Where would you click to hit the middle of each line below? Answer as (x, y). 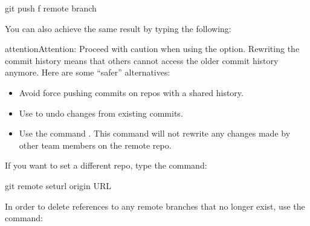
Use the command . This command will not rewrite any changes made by (155, 133)
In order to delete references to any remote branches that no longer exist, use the (155, 206)
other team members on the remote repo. (95, 145)
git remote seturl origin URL (58, 185)
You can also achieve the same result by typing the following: (118, 28)
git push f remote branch (51, 8)
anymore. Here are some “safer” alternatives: (88, 72)
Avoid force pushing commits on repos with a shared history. (131, 92)
